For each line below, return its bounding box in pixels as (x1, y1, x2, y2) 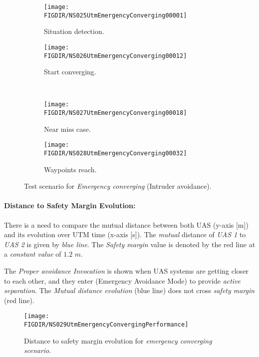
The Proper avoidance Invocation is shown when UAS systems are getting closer (4, 265, 249, 276)
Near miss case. (44, 123, 91, 134)
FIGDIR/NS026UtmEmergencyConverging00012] (44, 52, 187, 59)
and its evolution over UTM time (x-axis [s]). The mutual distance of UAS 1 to (4, 229, 246, 240)
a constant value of (4, 249, 61, 259)
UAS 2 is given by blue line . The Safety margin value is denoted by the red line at (4, 239, 256, 249)
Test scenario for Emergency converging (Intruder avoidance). (24, 181, 212, 191)
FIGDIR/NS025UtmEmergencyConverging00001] (44, 11, 187, 19)
